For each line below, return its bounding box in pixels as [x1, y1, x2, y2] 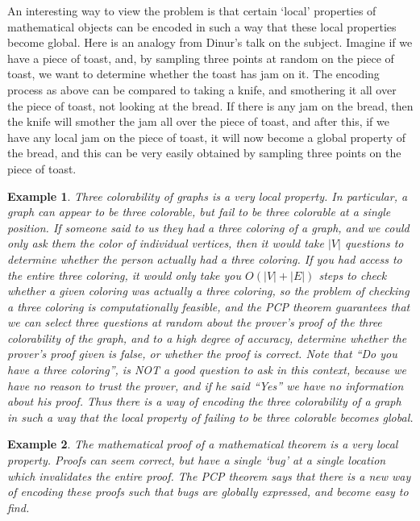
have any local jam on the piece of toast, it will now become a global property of [7, 128, 406, 145]
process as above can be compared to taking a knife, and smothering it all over [7, 81, 397, 98]
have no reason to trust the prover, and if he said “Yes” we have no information [7, 377, 404, 394]
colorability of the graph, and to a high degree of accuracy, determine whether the [7, 329, 407, 346]
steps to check [318, 266, 387, 283]
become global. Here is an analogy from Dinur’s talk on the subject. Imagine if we [7, 34, 413, 51]
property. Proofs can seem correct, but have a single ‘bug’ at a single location [7, 452, 386, 469]
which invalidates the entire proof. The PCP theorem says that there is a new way [7, 467, 411, 484]
